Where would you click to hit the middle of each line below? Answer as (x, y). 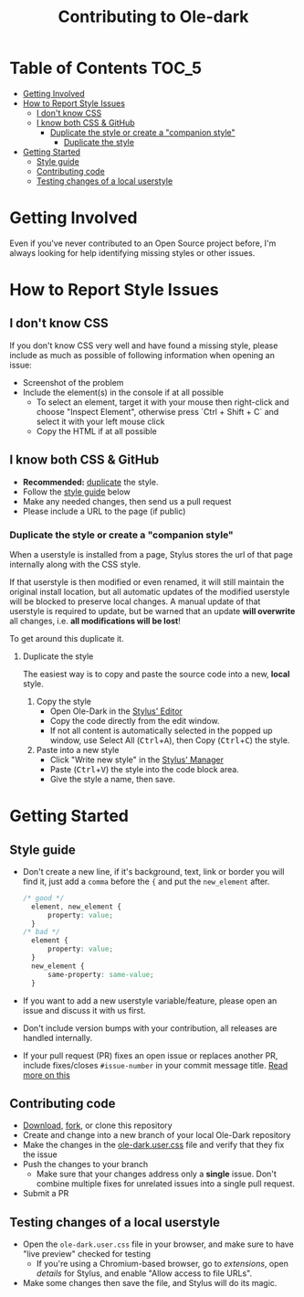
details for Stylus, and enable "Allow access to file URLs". (144, 1273)
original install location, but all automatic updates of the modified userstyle (150, 591)
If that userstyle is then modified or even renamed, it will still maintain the (147, 581)
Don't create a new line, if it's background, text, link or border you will (153, 871)
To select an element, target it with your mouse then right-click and (162, 402)
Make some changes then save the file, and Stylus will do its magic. (150, 1283)
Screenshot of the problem (73, 382)
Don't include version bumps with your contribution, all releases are (150, 1028)
